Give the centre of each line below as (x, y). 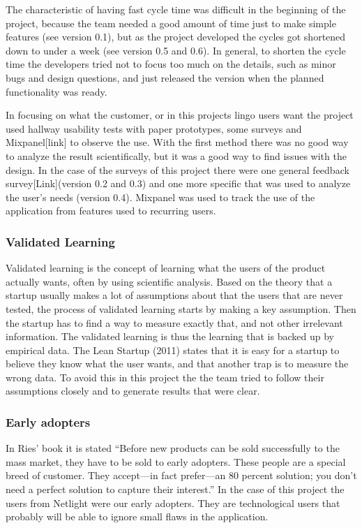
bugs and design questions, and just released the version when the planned (165, 77)
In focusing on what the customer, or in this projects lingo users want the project (180, 115)
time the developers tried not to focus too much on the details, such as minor (171, 64)
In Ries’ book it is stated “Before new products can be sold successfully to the (173, 448)
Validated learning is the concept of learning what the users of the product (166, 268)
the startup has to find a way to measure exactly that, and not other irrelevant (174, 322)
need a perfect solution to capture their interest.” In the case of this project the (175, 489)
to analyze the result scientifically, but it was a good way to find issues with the (176, 155)
